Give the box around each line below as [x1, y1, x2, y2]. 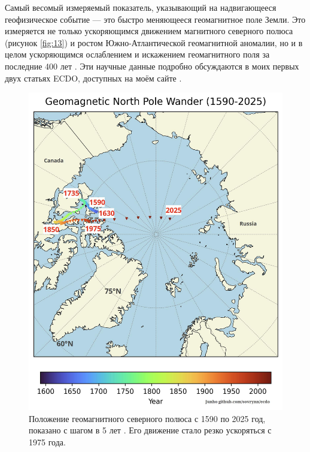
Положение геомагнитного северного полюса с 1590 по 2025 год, [29, 412, 266, 424]
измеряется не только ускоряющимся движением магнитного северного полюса [5, 25, 293, 37]
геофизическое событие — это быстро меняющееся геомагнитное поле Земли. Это [5, 13, 306, 25]
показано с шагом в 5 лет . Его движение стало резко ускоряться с [29, 424, 272, 436]
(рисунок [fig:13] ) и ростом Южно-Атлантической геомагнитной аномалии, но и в [5, 36, 303, 49]
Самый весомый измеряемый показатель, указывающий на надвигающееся [5, 1, 276, 13]
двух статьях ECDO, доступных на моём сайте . [5, 71, 182, 84]
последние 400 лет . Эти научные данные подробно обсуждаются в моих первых [5, 59, 299, 72]
